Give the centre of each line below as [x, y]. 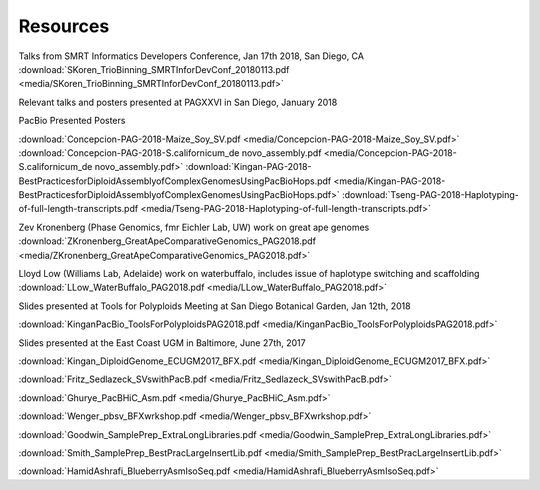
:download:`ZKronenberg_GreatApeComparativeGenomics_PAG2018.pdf [167, 241]
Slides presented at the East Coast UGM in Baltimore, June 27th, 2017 [162, 342]
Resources [64, 26]
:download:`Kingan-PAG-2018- [248, 167]
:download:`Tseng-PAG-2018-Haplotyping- [430, 195]
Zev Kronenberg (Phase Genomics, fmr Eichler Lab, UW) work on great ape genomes [194, 227]
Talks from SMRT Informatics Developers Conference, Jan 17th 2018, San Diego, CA [191, 56]
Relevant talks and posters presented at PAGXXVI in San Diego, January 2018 [178, 102]
